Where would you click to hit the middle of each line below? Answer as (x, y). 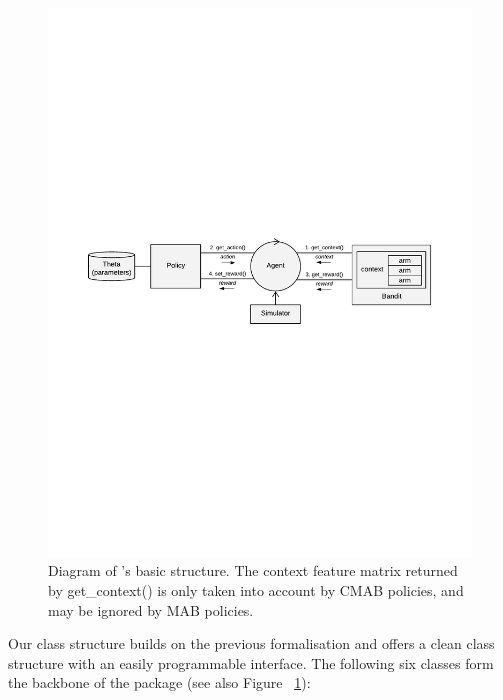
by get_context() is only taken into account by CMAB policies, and (256, 590)
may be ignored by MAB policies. (151, 609)
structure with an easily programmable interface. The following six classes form (251, 662)
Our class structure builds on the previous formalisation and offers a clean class (251, 643)
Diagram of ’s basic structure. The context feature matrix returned (253, 570)
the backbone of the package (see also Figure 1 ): (159, 682)
